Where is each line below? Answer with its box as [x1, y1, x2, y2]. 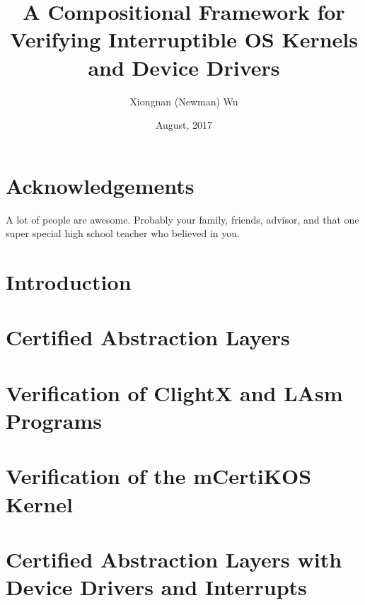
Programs [6, 405, 102, 434]
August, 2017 [155, 117, 213, 132]
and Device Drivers [88, 52, 280, 81]
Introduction [6, 267, 132, 296]
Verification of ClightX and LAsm [6, 378, 343, 407]
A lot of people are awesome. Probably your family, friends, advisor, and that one [6, 212, 359, 226]
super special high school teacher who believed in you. [6, 226, 240, 241]
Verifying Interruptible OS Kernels [10, 25, 358, 54]
